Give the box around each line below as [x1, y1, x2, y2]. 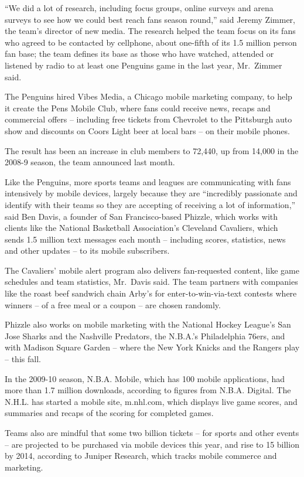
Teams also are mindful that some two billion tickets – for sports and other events [5, 427, 299, 438]
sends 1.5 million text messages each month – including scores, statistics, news [5, 233, 286, 245]
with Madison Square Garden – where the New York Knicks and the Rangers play [5, 341, 300, 353]
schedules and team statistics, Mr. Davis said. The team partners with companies [5, 275, 298, 288]
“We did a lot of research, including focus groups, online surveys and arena [5, 2, 274, 13]
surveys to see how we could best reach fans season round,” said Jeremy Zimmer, [5, 13, 295, 25]
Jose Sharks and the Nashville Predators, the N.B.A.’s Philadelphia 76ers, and [5, 329, 285, 342]
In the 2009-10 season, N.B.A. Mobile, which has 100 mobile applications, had [5, 372, 285, 384]
